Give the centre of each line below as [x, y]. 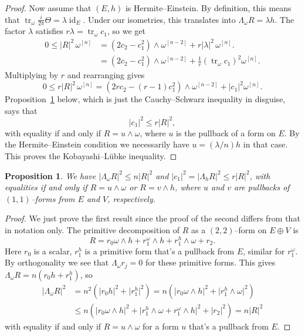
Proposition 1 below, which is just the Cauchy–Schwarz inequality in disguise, [145, 99]
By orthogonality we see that [57, 262]
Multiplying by [32, 75]
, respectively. [132, 198]
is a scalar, [53, 251]
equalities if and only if [46, 187]
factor [15, 31]
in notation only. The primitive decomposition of [92, 230]
